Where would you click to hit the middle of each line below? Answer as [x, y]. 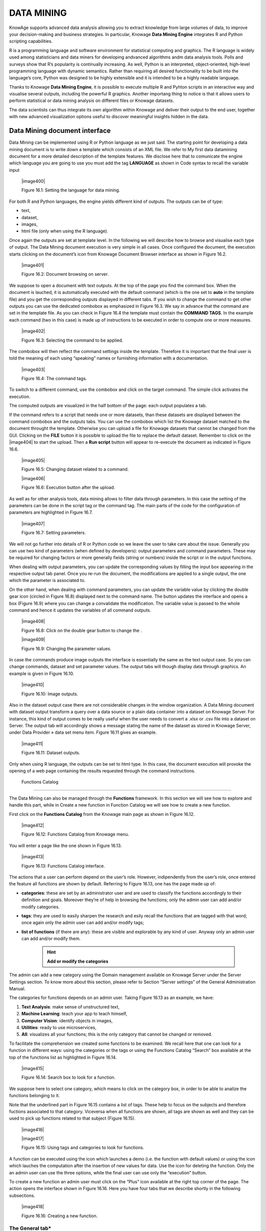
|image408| [33, 621]
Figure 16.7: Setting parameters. [54, 533]
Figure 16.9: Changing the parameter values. [66, 648]
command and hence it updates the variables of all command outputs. [80, 610]
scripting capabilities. [31, 41]
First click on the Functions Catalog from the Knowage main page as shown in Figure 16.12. [102, 814]
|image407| [33, 523]
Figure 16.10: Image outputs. [50, 694]
